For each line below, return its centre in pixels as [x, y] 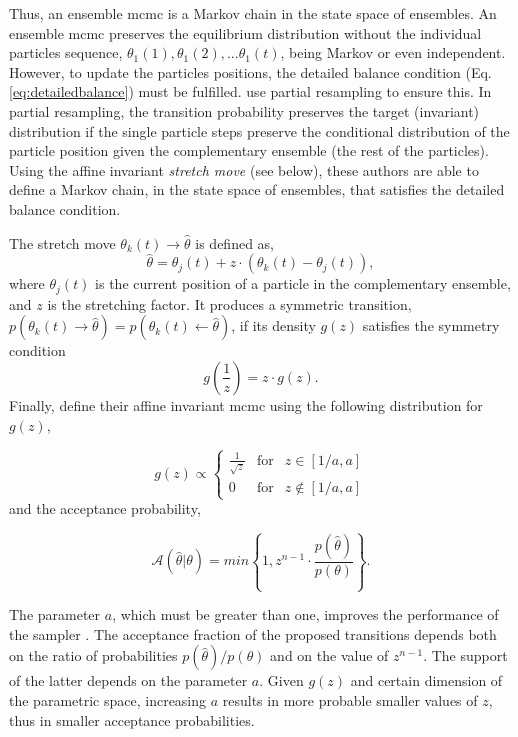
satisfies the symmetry [431, 325]
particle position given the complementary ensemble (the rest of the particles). [249, 150]
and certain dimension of [426, 680]
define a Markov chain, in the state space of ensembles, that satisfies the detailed [257, 189]
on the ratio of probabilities [93, 655]
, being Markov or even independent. [393, 52]
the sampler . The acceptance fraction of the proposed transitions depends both [253, 633]
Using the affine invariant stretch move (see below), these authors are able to [244, 169]
